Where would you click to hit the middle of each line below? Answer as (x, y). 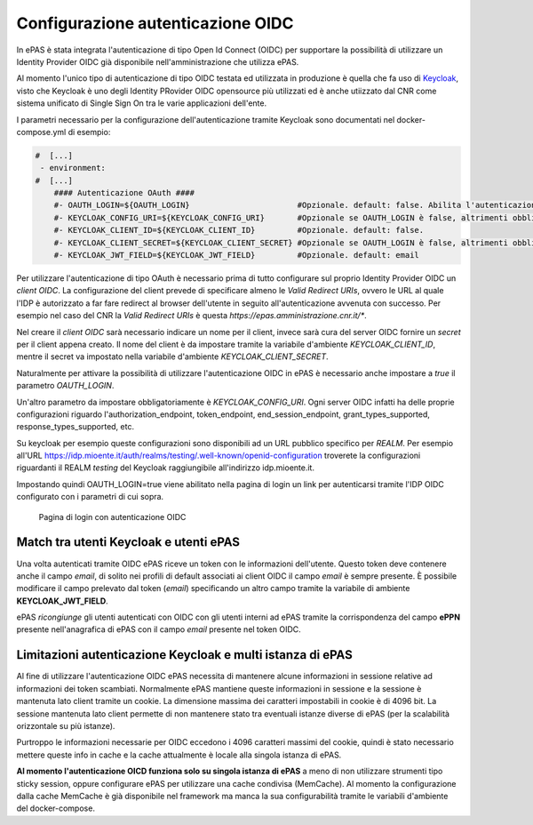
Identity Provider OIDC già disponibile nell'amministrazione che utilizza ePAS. (158, 61)
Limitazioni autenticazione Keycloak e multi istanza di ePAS (184, 655)
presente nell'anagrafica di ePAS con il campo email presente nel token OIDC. (159, 629)
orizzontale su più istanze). (66, 725)
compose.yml (41, 132)
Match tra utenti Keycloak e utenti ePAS (128, 542)
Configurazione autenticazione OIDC (155, 23)
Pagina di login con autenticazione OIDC (112, 517)
